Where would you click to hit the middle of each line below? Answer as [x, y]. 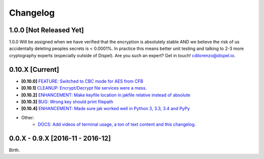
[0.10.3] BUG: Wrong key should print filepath [67, 102]
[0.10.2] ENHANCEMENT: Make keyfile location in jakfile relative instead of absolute [106, 95]
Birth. [14, 150]
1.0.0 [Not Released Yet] [46, 30]
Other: [28, 117]
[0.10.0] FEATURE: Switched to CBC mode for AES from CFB [82, 81]
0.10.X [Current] [34, 69]
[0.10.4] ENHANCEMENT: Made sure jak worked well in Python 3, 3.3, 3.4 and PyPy [106, 109]
